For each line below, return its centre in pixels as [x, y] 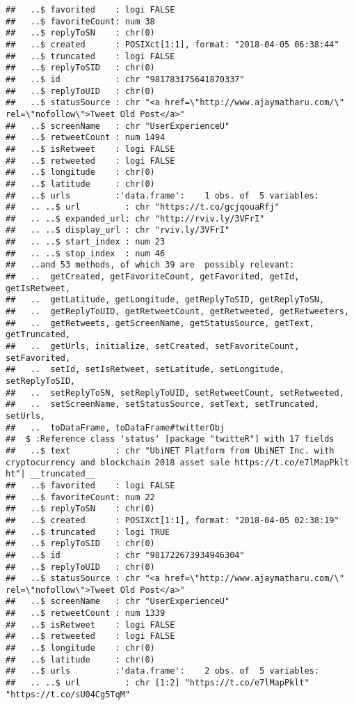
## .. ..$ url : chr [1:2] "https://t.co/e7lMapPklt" [158, 683]
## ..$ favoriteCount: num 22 [80, 497]
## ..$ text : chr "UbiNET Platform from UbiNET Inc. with [170, 450]
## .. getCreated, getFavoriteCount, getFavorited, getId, [153, 277]
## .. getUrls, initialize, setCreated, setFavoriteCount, [153, 347]
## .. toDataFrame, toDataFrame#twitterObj [115, 427]
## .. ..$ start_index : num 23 [86, 242]
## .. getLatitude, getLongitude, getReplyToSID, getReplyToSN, [165, 300]
